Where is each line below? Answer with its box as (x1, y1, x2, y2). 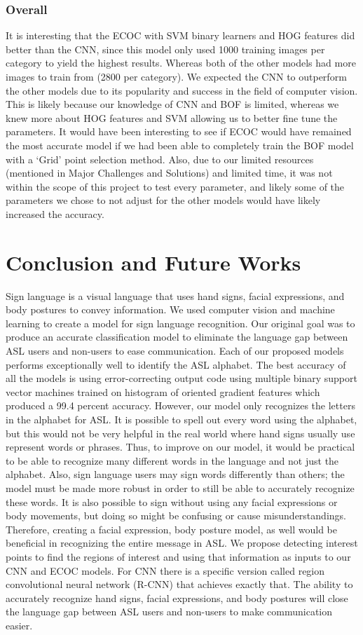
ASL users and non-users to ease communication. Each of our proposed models (6, 343, 344, 358)
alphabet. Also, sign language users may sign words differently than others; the (6, 467, 345, 482)
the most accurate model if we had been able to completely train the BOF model (6, 137, 354, 152)
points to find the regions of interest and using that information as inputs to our (6, 549, 351, 564)
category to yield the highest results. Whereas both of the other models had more (6, 55, 356, 70)
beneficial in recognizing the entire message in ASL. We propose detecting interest (6, 535, 358, 550)
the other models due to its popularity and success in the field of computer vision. (6, 83, 358, 97)
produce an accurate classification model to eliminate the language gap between (6, 329, 348, 344)
